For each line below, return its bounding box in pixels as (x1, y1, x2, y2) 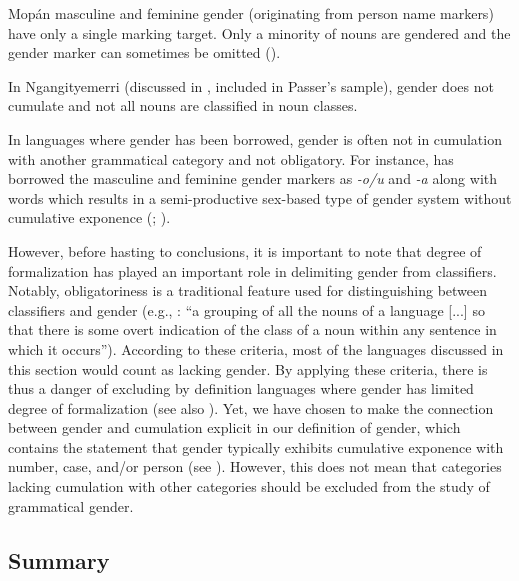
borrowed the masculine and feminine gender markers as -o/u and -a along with (8, 168, 498, 189)
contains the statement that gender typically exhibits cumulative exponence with (8, 436, 504, 457)
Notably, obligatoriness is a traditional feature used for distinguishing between (8, 280, 488, 301)
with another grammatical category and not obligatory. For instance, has (8, 148, 454, 169)
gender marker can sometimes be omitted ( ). (8, 42, 281, 63)
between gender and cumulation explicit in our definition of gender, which (8, 417, 461, 438)
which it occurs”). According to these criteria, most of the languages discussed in (8, 338, 504, 359)
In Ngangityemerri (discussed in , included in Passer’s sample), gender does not (8, 75, 494, 96)
